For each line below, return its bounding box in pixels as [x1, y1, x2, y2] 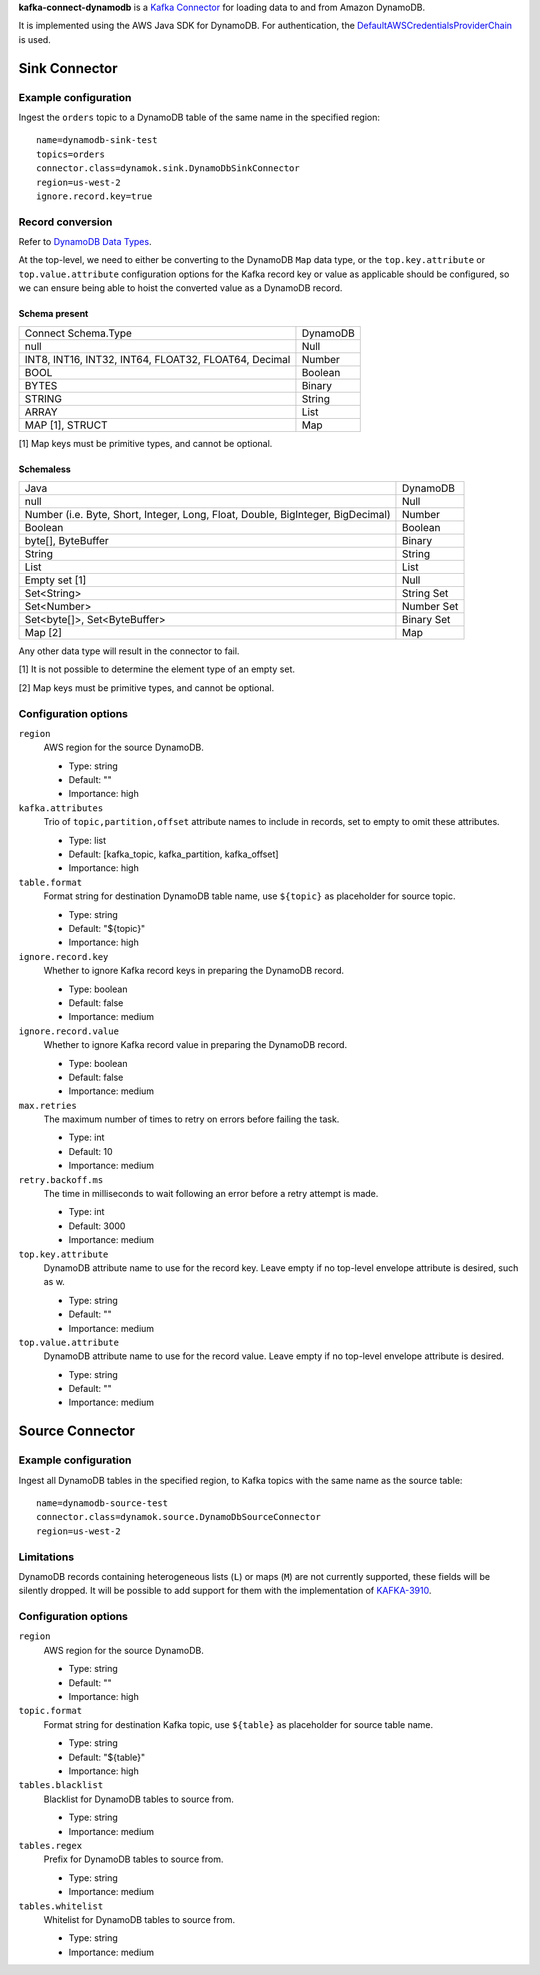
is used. [18, 33, 52, 45]
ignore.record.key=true [36, 190, 153, 202]
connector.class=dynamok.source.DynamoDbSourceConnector [36, 1511, 322, 1523]
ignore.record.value [18, 1025, 120, 1037]
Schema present [18, 308, 89, 320]
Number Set [401, 599, 459, 613]
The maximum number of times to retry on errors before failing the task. [43, 1113, 340, 1125]
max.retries [18, 1100, 77, 1111]
